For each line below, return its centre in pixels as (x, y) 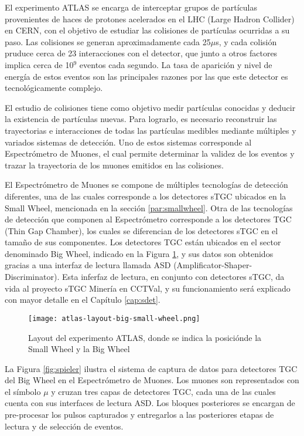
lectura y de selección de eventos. (64, 426)
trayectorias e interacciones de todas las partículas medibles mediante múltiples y (151, 130)
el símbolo (23, 391)
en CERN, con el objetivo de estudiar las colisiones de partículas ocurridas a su (147, 30)
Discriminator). (32, 277)
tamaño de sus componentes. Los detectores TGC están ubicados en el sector (143, 242)
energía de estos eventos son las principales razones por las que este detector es (146, 76)
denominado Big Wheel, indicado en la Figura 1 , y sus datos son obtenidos (139, 253)
